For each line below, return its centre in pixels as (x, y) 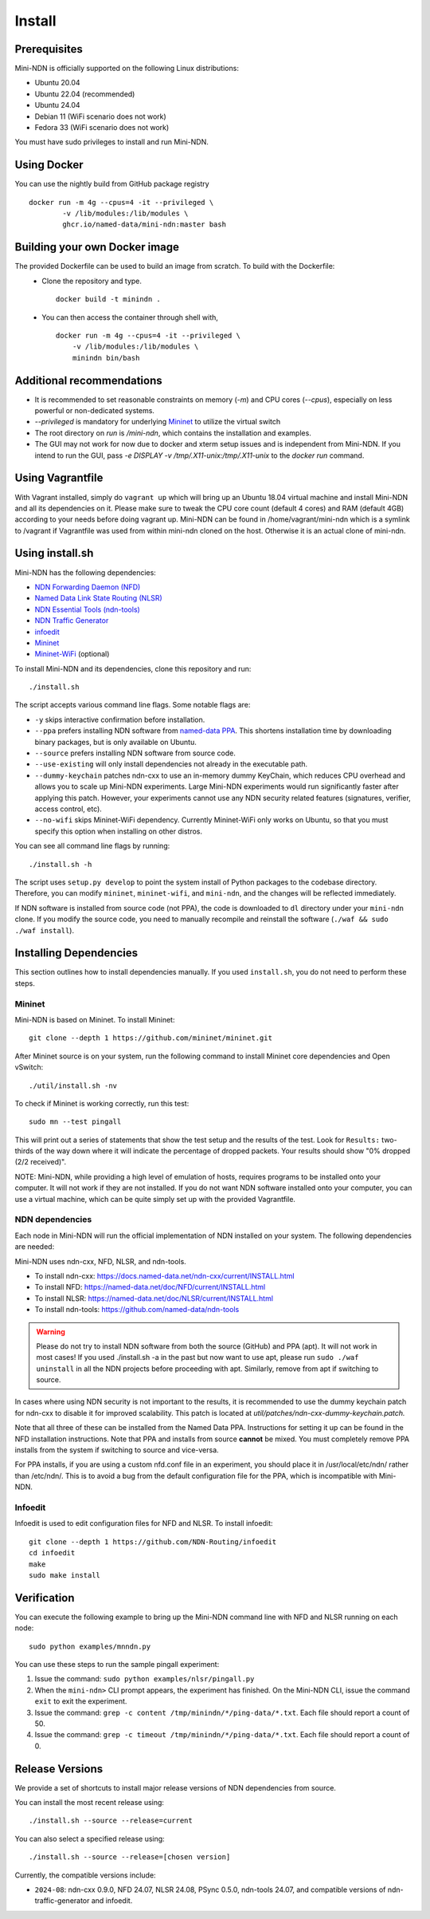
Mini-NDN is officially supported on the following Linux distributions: (127, 69)
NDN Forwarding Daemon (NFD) (88, 587)
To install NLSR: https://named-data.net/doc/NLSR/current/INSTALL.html (154, 1298)
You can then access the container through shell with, (130, 317)
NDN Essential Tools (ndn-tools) (88, 609)
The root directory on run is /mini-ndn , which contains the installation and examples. (173, 433)
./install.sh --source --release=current (111, 1821)
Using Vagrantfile (59, 478)
